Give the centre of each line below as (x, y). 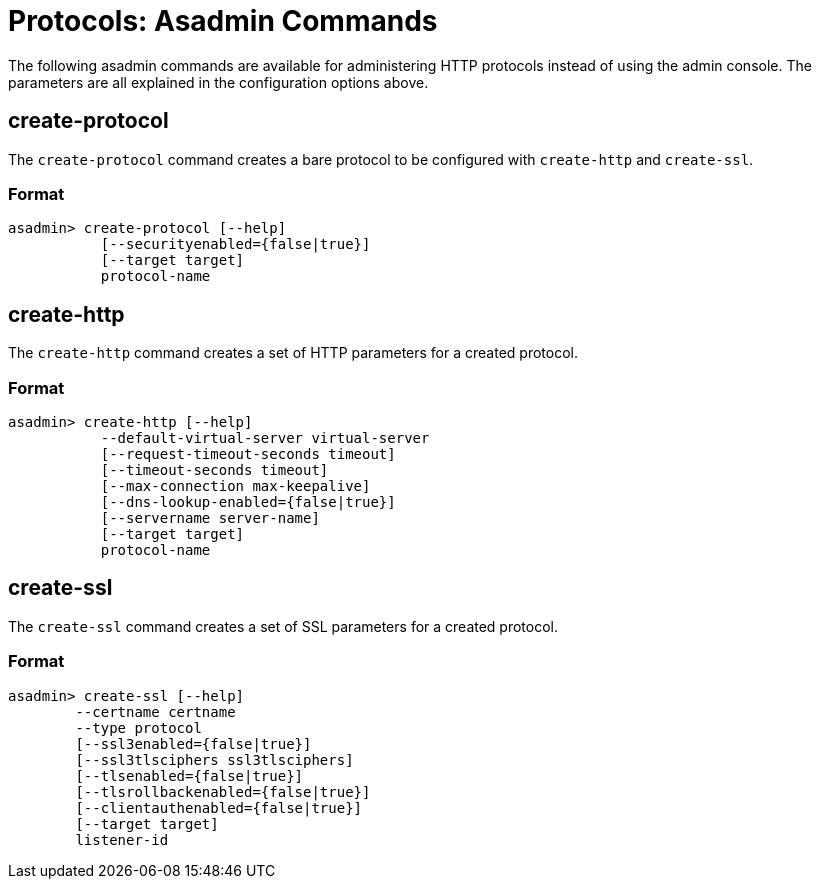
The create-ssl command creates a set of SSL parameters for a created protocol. (283, 626)
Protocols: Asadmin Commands (223, 21)
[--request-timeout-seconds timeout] (248, 453)
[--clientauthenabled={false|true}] (219, 807)
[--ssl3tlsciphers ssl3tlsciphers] (214, 759)
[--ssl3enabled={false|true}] (193, 743)
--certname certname (155, 711)
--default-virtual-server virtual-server (265, 437)
